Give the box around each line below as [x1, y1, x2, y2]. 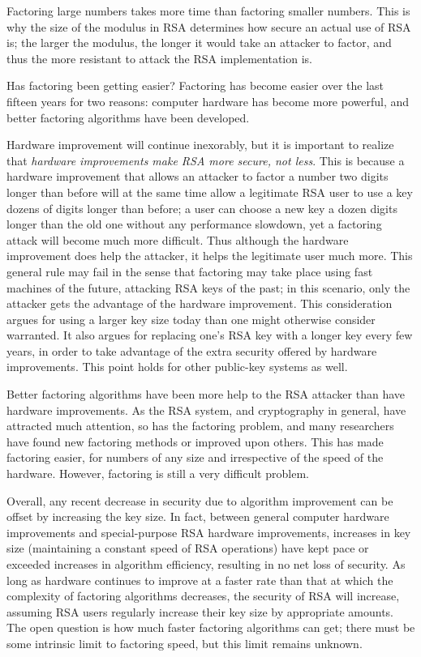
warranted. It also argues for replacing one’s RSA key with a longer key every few [6, 326, 413, 343]
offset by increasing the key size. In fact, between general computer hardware [6, 508, 389, 525]
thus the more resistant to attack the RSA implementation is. [6, 49, 312, 66]
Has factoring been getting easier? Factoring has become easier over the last [6, 77, 384, 94]
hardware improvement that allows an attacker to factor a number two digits [6, 168, 389, 185]
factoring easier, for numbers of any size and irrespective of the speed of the [6, 449, 384, 466]
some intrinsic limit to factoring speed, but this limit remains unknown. [6, 634, 363, 651]
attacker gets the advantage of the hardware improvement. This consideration [6, 295, 393, 312]
